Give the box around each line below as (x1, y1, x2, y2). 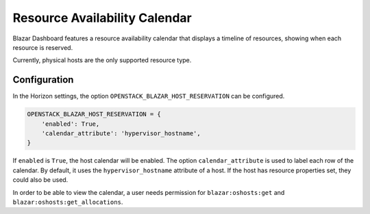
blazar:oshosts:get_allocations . (12, 198, 123, 206)
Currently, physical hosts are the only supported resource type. (12, 56, 192, 64)
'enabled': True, (41, 120, 100, 128)
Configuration (12, 74, 74, 85)
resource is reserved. (12, 43, 73, 51)
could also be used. (12, 176, 69, 184)
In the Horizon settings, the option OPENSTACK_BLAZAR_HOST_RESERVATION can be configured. (12, 92, 285, 101)
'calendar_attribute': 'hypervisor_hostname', (41, 130, 201, 137)
